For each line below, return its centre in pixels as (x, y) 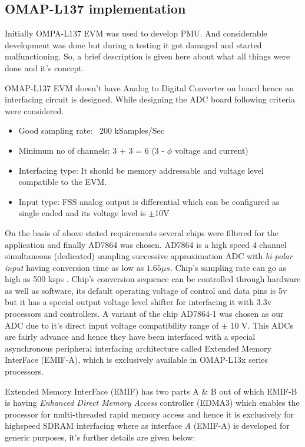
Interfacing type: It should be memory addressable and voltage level (141, 170)
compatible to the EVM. (63, 182)
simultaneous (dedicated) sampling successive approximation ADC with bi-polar (149, 256)
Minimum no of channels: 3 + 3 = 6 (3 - (92, 150)
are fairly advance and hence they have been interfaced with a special (130, 337)
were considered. (34, 110)
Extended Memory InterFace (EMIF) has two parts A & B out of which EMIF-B (151, 391)
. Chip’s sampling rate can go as (228, 267)
